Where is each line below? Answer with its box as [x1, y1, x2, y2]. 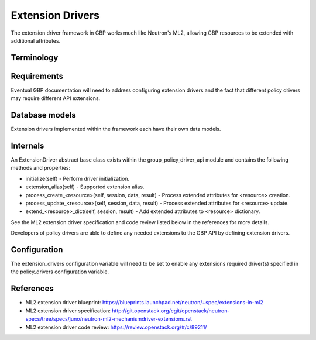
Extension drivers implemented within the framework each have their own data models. [11, 126, 221, 133]
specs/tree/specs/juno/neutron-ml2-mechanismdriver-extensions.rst [25, 315, 193, 322]
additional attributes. [11, 37, 61, 44]
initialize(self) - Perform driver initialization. [25, 175, 130, 182]
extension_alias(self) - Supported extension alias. [25, 183, 145, 190]
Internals [11, 140, 44, 150]
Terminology [11, 53, 59, 63]
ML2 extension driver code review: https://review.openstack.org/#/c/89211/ [25, 324, 207, 331]
